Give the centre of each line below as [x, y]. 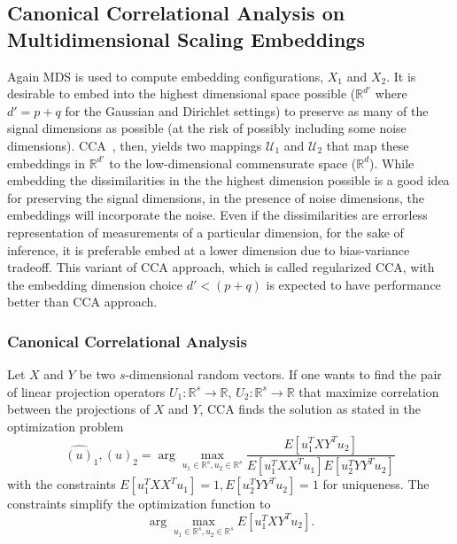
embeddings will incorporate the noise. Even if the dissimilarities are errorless [217, 215]
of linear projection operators [86, 391]
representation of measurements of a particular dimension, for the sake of [205, 232]
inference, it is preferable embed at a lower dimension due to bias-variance [209, 249]
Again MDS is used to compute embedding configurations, [166, 76]
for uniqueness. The [376, 484]
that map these [368, 145]
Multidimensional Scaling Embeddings [186, 39]
